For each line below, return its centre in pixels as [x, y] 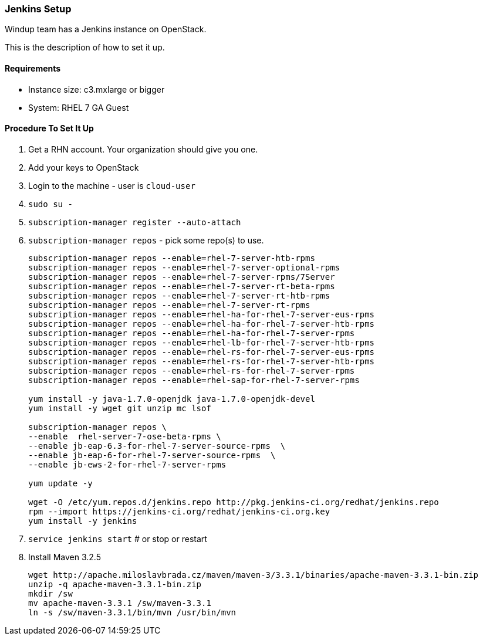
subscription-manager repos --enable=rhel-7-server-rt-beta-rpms [182, 286]
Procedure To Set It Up [49, 128]
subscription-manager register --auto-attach [135, 222]
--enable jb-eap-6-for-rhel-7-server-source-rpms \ [152, 455]
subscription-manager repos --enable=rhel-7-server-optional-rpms [184, 267]
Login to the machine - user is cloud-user [112, 185]
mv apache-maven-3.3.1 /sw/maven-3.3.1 [120, 603]
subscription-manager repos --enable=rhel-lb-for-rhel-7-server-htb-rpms [202, 342]
